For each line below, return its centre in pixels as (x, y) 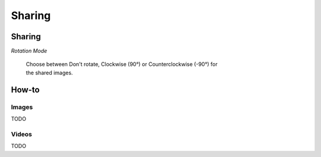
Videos (21, 134)
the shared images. (49, 73)
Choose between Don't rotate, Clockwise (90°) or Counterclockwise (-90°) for (122, 64)
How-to (25, 90)
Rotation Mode (29, 51)
